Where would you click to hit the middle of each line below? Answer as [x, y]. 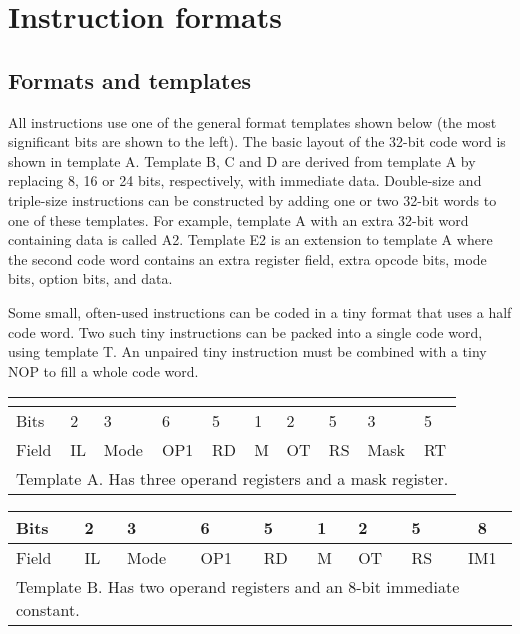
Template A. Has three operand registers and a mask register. [232, 479]
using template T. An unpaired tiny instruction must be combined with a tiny [247, 351]
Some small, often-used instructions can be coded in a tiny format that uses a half [260, 311]
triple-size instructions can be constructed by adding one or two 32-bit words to [252, 199]
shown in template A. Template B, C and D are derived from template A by [242, 160]
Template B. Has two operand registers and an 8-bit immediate [238, 587]
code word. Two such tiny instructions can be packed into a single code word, [245, 331]
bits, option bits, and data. [90, 278]
